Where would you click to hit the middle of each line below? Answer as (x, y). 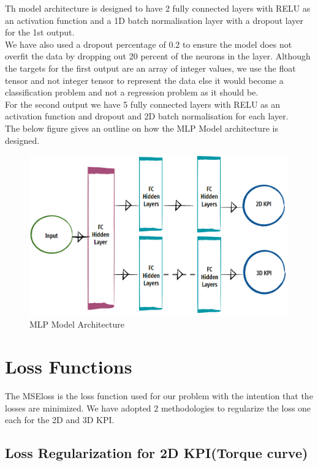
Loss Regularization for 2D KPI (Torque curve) (157, 453)
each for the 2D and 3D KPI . (60, 420)
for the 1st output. (40, 32)
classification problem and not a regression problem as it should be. (132, 92)
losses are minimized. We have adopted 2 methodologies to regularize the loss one (158, 408)
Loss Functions (69, 366)
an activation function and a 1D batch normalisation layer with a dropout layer (154, 20)
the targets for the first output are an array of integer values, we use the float (150, 68)
